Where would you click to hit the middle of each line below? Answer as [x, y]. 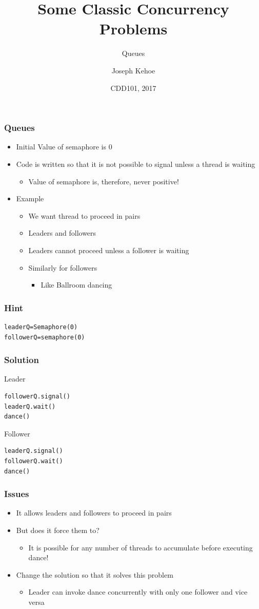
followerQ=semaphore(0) [45, 337]
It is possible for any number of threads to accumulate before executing [141, 547]
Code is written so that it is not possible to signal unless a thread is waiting [136, 164]
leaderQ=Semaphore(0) [41, 327]
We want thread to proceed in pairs [84, 215]
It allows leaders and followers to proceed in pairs [94, 513]
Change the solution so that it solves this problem [95, 574]
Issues [17, 494]
